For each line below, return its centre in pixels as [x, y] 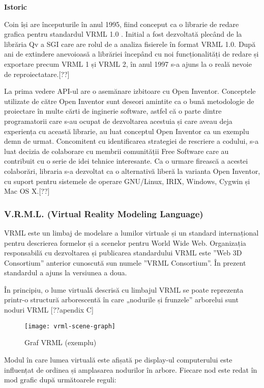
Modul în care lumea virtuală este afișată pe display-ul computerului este [118, 359]
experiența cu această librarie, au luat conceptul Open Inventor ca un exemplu [127, 131]
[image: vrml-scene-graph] [70, 326]
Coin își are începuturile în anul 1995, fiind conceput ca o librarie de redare [122, 24]
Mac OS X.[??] [27, 191]
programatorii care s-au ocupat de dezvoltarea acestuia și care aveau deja [118, 121]
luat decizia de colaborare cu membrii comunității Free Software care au [116, 151]
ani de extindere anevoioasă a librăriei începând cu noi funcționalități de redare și [131, 54]
